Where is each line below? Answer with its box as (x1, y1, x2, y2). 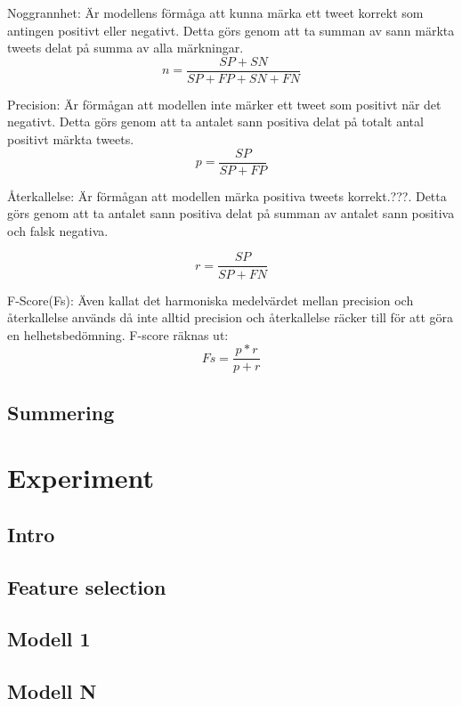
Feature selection (7, 572, 166, 600)
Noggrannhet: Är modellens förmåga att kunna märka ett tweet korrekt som (7, 4, 424, 21)
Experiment (7, 459, 155, 496)
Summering (7, 398, 115, 426)
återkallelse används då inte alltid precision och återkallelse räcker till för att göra (7, 308, 454, 327)
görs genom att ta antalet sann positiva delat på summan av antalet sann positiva (7, 204, 455, 223)
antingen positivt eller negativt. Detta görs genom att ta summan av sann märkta (7, 20, 455, 39)
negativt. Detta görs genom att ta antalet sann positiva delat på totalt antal (7, 112, 424, 131)
